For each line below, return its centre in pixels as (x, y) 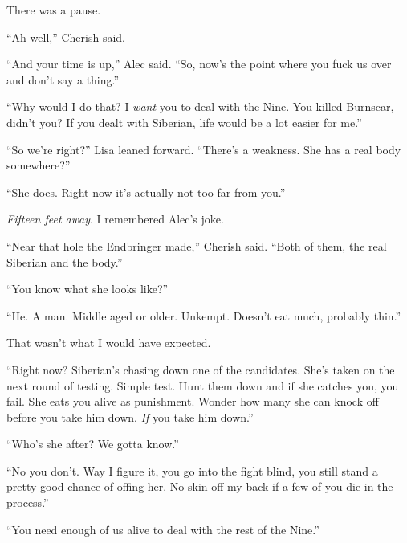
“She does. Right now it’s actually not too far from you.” (146, 192)
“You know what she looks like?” (88, 289)
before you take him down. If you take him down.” (130, 416)
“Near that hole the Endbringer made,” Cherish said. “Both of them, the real (197, 245)
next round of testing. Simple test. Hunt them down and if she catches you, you (203, 385)
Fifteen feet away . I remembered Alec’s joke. (115, 219)
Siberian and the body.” (65, 261)
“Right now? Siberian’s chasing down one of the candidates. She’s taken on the (201, 369)
